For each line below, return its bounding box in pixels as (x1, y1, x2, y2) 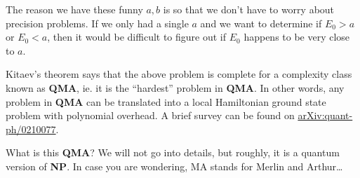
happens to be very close (244, 29, 350, 44)
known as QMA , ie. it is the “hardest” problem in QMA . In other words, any (6, 80, 345, 95)
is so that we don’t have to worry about (163, 2, 335, 16)
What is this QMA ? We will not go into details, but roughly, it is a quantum (6, 145, 340, 160)
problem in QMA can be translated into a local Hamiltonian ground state (6, 94, 326, 109)
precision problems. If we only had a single (6, 15, 189, 30)
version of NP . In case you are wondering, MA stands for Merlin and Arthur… (6, 158, 343, 173)
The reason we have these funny (6, 2, 143, 16)
